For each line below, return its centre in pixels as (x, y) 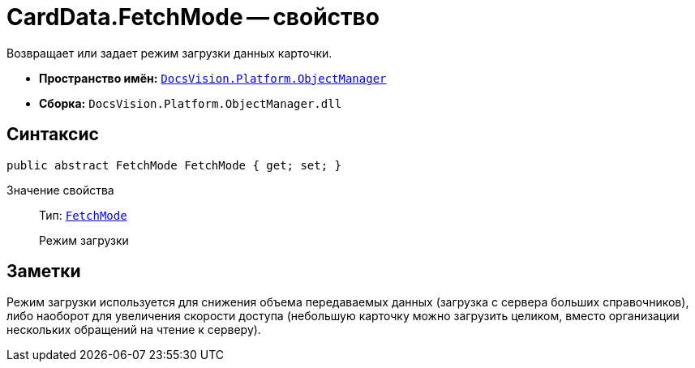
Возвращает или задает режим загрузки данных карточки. (169, 53)
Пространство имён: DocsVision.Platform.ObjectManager (213, 78)
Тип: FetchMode (83, 215)
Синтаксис (53, 135)
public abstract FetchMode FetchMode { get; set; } (174, 165)
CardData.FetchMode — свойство (193, 17)
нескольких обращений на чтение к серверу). (134, 330)
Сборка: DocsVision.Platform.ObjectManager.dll (191, 103)
